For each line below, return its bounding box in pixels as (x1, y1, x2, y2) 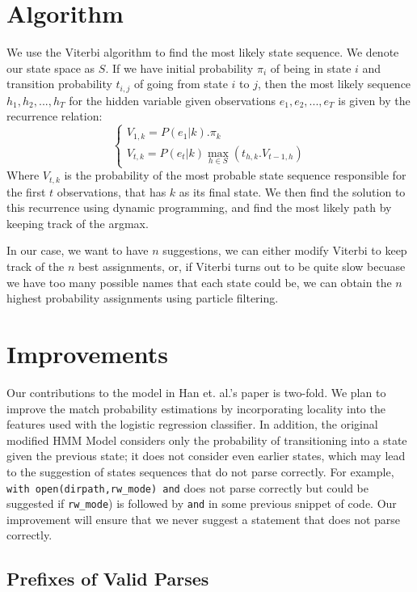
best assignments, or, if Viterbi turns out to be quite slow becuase (78, 258, 406, 275)
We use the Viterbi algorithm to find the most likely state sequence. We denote (6, 44, 399, 61)
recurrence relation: (6, 108, 103, 125)
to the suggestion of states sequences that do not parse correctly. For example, (6, 463, 394, 480)
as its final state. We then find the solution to (179, 183, 406, 200)
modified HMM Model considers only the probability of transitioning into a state (6, 431, 407, 448)
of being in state (270, 59, 352, 76)
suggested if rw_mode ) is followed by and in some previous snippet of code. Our (6, 495, 397, 512)
